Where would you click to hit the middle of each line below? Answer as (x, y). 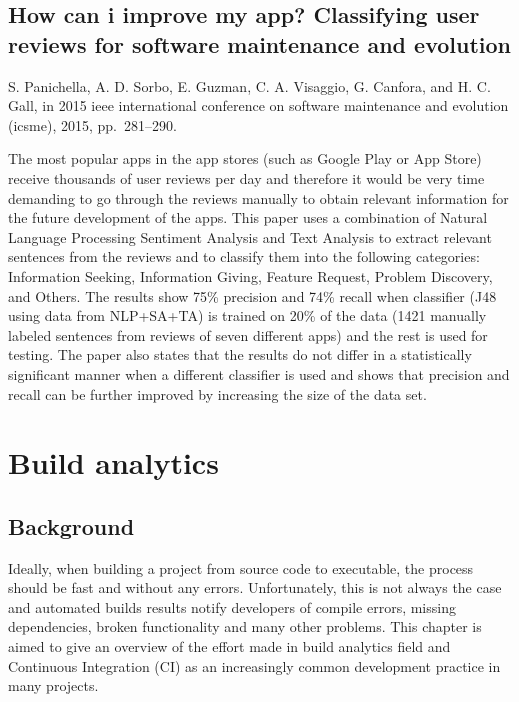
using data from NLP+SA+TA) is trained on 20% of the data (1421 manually (247, 315)
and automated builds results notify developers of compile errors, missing (232, 606)
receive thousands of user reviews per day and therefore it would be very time (246, 177)
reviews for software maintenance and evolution (259, 43)
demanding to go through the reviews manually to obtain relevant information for (258, 197)
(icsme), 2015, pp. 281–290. (92, 124)
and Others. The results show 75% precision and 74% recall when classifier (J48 (252, 295)
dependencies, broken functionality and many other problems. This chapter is (245, 626)
